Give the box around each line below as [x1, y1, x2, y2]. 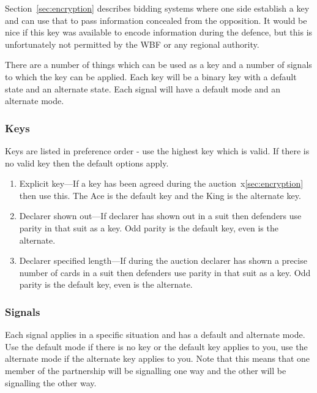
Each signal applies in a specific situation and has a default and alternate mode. [5, 328, 305, 341]
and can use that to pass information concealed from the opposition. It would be [5, 13, 307, 26]
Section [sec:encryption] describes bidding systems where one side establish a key [5, 2, 310, 14]
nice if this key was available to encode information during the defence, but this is [5, 26, 313, 39]
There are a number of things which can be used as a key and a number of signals [5, 58, 312, 71]
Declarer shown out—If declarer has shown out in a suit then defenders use [19, 209, 302, 222]
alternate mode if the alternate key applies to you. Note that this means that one [5, 352, 310, 365]
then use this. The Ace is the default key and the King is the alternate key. [19, 189, 301, 201]
